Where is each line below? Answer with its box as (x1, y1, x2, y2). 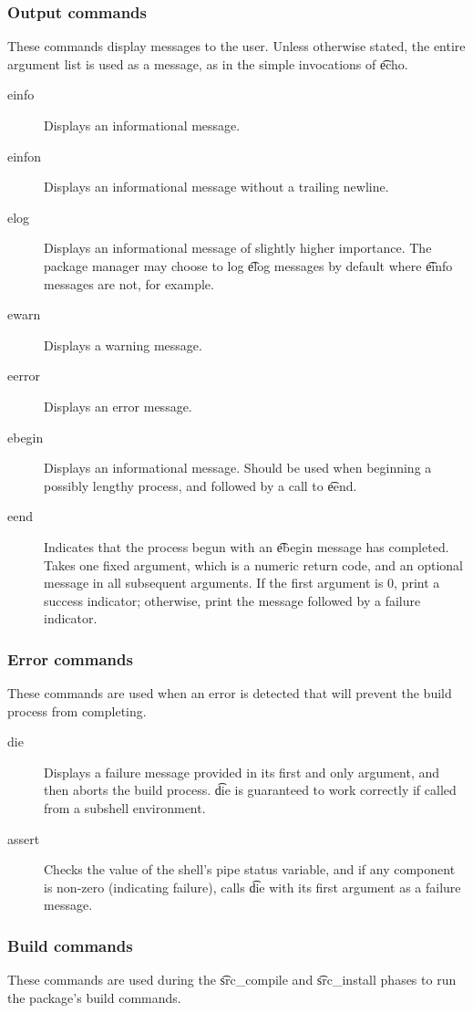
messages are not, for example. (44, 274, 214, 293)
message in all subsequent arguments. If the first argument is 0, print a (44, 573, 440, 592)
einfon (7, 146, 41, 165)
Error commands (7, 647, 133, 670)
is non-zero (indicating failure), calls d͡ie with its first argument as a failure (44, 877, 461, 896)
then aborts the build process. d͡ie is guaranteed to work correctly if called (44, 780, 457, 799)
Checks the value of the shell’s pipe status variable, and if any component (44, 860, 456, 879)
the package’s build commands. (7, 987, 181, 1007)
